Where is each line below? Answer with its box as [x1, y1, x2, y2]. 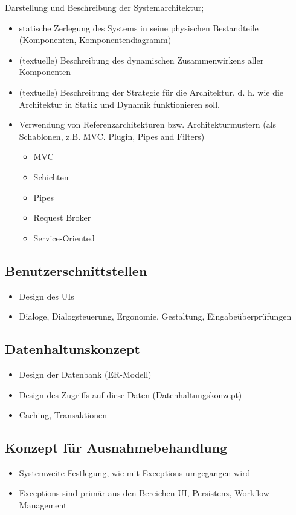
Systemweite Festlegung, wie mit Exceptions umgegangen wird [19, 466, 251, 479]
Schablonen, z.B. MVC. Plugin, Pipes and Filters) [19, 130, 205, 142]
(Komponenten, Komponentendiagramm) [19, 33, 172, 46]
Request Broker [33, 211, 91, 224]
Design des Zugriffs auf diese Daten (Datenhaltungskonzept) [19, 388, 242, 401]
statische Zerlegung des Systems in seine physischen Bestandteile [19, 21, 259, 34]
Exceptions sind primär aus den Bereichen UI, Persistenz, [19, 487, 232, 499]
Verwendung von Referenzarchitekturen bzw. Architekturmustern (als [19, 118, 277, 131]
